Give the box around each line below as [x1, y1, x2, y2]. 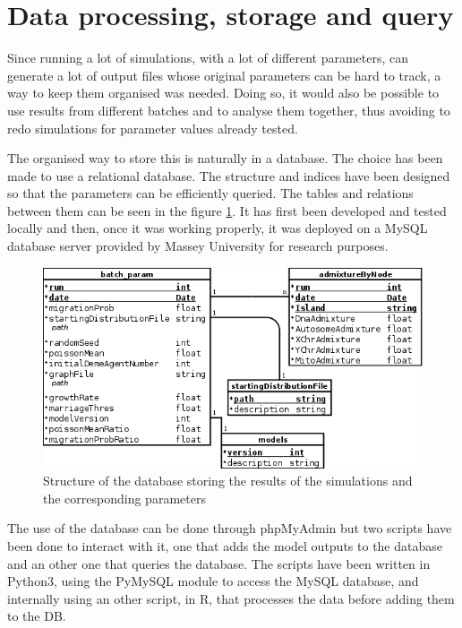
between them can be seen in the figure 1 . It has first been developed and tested [7, 201, 447, 219]
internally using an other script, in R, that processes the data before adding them [7, 589, 455, 607]
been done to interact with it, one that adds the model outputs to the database [7, 537, 442, 555]
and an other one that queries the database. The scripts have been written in [7, 554, 431, 572]
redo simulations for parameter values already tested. [7, 118, 298, 137]
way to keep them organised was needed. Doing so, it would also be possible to [7, 83, 440, 102]
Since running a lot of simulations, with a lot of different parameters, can [7, 48, 409, 67]
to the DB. [7, 606, 66, 625]
